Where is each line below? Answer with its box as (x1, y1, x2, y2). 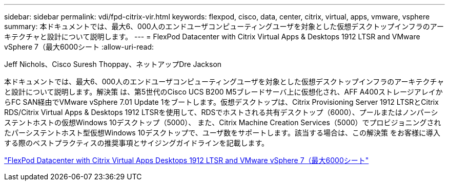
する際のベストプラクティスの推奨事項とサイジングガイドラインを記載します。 (4, 138, 269, 147)
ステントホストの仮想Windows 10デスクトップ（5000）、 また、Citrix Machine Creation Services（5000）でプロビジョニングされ (4, 118, 441, 127)
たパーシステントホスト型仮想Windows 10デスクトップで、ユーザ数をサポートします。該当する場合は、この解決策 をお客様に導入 (4, 128, 440, 137)
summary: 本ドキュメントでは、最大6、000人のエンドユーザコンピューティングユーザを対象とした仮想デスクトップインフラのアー (4, 22, 444, 31)
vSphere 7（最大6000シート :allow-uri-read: (4, 42, 154, 51)
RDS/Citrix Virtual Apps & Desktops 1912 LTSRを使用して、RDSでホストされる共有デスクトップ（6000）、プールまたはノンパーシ (4, 108, 438, 117)
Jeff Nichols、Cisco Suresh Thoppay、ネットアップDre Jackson (4, 60, 222, 68)
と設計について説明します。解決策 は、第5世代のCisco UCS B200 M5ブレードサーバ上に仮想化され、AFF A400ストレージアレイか (4, 87, 443, 96)
